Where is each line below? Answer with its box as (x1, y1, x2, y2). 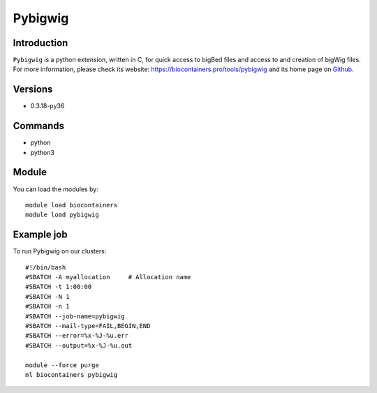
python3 (30, 148, 55, 156)
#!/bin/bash (25, 263, 66, 272)
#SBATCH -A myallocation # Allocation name (25, 273, 191, 281)
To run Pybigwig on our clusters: (13, 247, 107, 255)
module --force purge (25, 361, 99, 369)
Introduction (13, 37, 68, 49)
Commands (13, 120, 65, 132)
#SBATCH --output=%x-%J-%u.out (25, 341, 133, 349)
